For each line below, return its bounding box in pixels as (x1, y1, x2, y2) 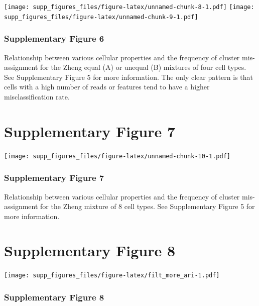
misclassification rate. (4, 91, 70, 101)
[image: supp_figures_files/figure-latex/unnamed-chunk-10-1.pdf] (4, 152, 231, 160)
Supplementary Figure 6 (4, 32, 104, 45)
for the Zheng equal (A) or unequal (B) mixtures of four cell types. (40, 62, 246, 72)
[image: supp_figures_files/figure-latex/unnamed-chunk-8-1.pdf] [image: (4, 4, 254, 11)
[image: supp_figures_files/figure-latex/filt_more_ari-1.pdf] (4, 272, 220, 279)
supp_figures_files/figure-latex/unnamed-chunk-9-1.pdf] (4, 13, 198, 21)
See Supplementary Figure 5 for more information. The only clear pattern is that (4, 71, 253, 82)
